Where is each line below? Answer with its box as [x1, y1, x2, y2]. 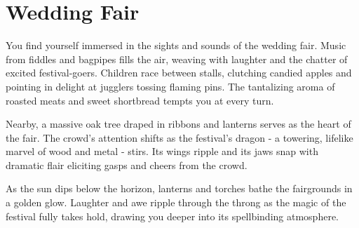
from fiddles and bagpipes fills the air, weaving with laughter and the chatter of [6, 51, 348, 66]
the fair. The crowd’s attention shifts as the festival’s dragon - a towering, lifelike [6, 130, 353, 145]
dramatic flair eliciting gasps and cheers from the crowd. [6, 157, 248, 172]
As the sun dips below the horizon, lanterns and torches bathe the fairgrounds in [6, 181, 353, 196]
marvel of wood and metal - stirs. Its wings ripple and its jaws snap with [6, 144, 318, 159]
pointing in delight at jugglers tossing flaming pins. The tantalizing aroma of [6, 79, 335, 93]
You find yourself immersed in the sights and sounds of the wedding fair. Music [6, 38, 346, 53]
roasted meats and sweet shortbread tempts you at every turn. [6, 93, 274, 107]
